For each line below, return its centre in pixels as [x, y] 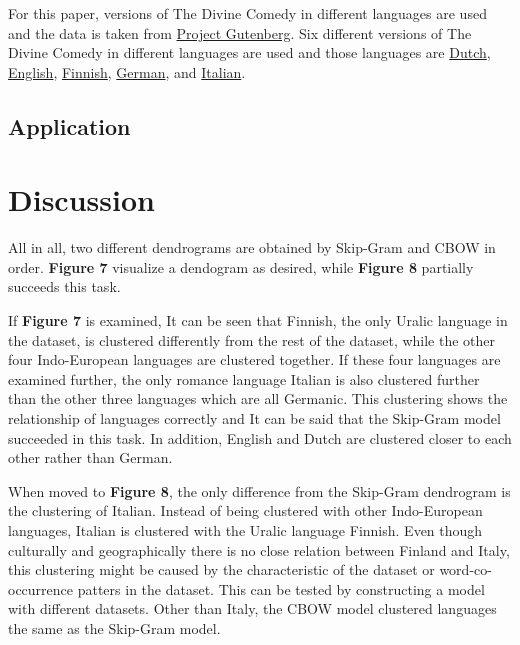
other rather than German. [90, 457]
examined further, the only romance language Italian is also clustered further [244, 378]
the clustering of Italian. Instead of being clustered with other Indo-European [245, 510]
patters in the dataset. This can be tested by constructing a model [281, 588]
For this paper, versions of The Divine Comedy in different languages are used [247, 13]
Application [69, 125]
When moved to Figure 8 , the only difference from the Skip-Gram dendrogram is [259, 490]
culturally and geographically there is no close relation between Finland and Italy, [259, 549]
